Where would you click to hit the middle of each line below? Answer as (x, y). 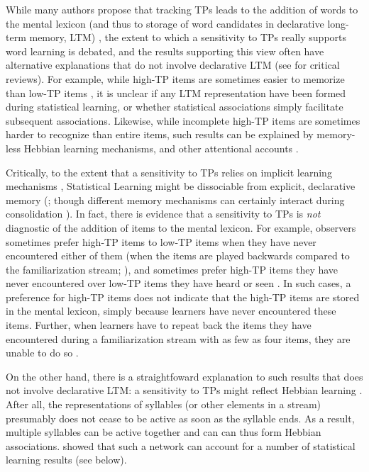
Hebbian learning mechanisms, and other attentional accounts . (161, 148)
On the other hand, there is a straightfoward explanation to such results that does (184, 376)
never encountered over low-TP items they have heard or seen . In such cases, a (178, 283)
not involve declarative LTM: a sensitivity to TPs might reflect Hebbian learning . (184, 390)
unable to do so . (42, 353)
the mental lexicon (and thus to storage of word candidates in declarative (165, 23)
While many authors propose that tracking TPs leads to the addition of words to (182, 9)
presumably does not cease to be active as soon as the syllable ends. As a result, (180, 418)
